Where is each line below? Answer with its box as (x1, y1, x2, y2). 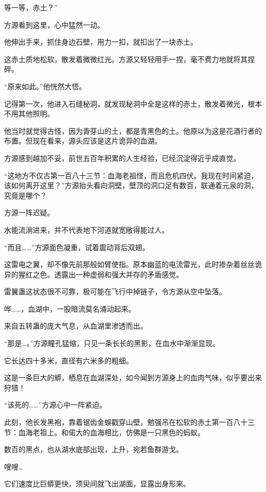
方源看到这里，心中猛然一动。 (4, 19, 104, 30)
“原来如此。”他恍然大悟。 (4, 80, 86, 91)
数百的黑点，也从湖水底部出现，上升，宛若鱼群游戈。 (4, 444, 183, 455)
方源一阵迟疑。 (4, 207, 54, 218)
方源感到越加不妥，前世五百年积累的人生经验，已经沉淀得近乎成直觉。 (4, 152, 240, 163)
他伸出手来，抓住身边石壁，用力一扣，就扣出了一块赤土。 (4, 36, 197, 47)
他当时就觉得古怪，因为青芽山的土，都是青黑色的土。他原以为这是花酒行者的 (4, 125, 262, 136)
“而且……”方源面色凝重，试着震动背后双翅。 (4, 241, 149, 252)
